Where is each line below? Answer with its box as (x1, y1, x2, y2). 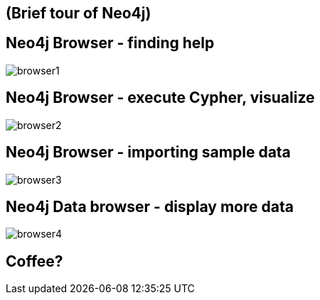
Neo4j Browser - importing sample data (6, 143, 291, 162)
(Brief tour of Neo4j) (6, 4, 151, 22)
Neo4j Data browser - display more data (6, 197, 294, 216)
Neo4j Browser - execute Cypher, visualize (6, 89, 315, 107)
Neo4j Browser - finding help (6, 34, 215, 52)
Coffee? (6, 252, 63, 270)
